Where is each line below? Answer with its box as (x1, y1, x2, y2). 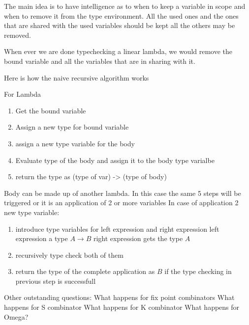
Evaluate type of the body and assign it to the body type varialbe (15, 155, 215, 165)
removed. (4, 29, 31, 40)
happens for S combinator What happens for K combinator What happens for (4, 302, 240, 312)
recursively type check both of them (15, 249, 124, 260)
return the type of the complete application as (15, 266, 155, 276)
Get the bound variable (15, 105, 86, 115)
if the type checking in (164, 266, 232, 276)
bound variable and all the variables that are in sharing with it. (4, 55, 195, 66)
